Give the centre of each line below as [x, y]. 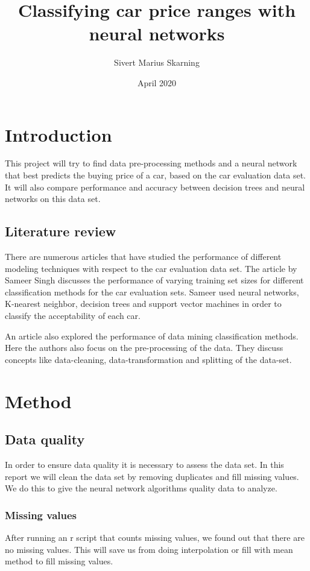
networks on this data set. [53, 199]
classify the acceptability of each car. [73, 315]
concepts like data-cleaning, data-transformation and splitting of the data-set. [148, 359]
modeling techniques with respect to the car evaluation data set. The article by [151, 268]
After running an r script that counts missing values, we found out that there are [155, 537]
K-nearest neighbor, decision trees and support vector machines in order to [143, 304]
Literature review [61, 231]
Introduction [59, 134]
